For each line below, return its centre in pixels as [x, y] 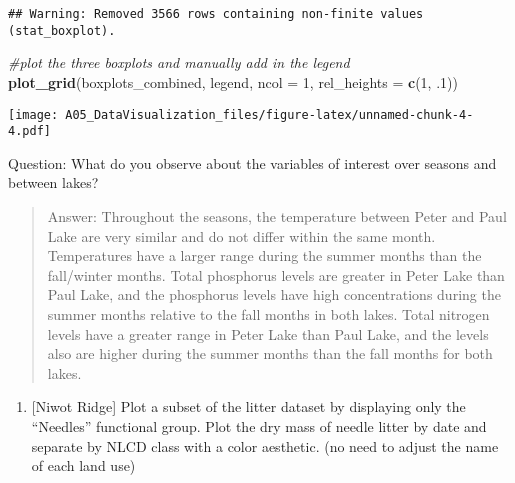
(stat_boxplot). [62, 30]
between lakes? [53, 182]
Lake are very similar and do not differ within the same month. [241, 235]
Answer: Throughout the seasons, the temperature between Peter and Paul [277, 216]
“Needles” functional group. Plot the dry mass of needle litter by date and [259, 425]
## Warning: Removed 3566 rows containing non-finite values [216, 14]
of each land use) [83, 465]
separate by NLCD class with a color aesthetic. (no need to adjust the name [265, 445]
